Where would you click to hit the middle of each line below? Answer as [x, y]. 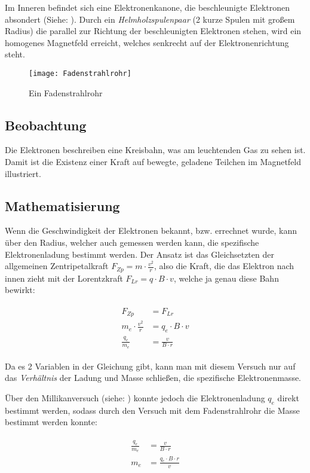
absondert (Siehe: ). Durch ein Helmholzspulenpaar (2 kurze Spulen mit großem [150, 19]
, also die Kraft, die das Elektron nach [224, 266]
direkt [288, 397]
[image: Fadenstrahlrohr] [80, 73]
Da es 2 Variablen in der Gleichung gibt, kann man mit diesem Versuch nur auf [150, 366]
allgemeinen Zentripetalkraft [57, 266]
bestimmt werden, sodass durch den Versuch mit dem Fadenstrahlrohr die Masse [152, 410]
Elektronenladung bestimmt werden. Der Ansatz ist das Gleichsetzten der [139, 254]
